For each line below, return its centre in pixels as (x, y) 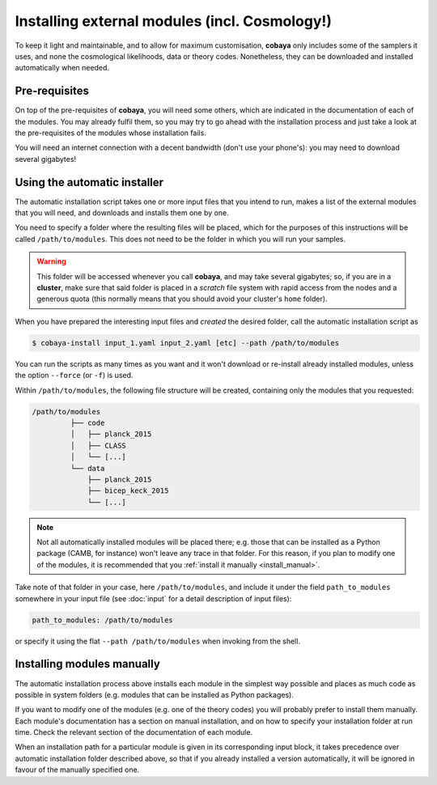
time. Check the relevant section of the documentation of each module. (134, 732)
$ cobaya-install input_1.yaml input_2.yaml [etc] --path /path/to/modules (186, 343)
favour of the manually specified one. (77, 770)
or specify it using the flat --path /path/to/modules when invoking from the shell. (158, 641)
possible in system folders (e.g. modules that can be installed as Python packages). (155, 694)
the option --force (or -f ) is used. (74, 376)
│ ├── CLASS (98, 446)
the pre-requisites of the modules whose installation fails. (110, 133)
